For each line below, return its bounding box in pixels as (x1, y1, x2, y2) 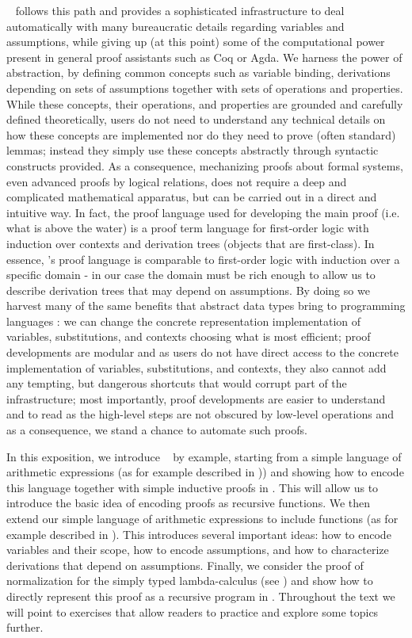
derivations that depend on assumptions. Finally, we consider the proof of (6, 556, 364, 573)
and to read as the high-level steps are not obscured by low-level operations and (6, 406, 394, 422)
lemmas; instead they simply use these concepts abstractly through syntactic (6, 142, 379, 159)
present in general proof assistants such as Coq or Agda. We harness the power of (6, 48, 402, 65)
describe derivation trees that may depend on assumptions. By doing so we (6, 281, 370, 298)
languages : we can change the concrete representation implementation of (6, 312, 361, 329)
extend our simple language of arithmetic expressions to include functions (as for (6, 510, 399, 526)
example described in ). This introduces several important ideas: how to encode (6, 525, 391, 542)
